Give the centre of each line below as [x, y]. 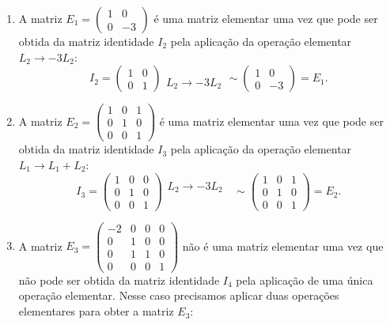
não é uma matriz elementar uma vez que [283, 246]
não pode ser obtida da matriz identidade [119, 280]
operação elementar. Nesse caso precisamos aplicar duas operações [179, 295]
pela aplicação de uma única [305, 280]
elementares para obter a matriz [96, 311]
